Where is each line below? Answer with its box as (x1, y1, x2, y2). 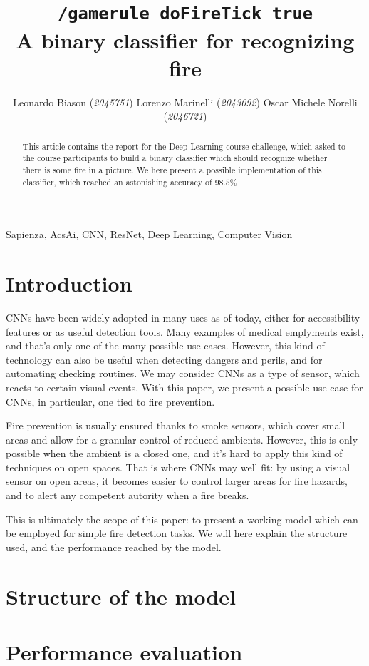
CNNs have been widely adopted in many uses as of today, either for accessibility (6, 309, 360, 324)
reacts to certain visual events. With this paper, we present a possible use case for (6, 379, 363, 394)
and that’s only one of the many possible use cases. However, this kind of (6, 338, 325, 353)
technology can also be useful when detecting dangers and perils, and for (6, 352, 323, 367)
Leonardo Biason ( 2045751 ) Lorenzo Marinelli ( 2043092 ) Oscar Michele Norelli (13, 94, 358, 109)
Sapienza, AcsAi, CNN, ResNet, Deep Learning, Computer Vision (6, 227, 293, 242)
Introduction (6, 269, 132, 298)
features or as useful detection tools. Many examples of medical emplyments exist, (6, 324, 364, 339)
